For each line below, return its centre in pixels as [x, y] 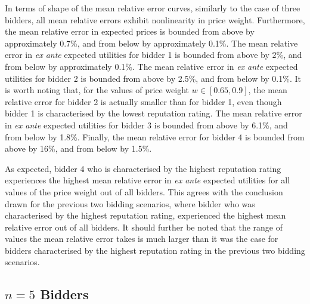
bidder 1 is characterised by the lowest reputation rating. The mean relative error [154, 113]
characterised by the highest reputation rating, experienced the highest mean [145, 215]
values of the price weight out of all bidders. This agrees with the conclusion [144, 191]
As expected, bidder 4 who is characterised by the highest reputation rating [143, 168]
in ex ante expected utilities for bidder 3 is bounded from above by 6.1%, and [146, 125]
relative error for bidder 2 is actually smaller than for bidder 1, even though [143, 101]
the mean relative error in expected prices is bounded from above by [130, 31]
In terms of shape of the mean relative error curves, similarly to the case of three [153, 8]
